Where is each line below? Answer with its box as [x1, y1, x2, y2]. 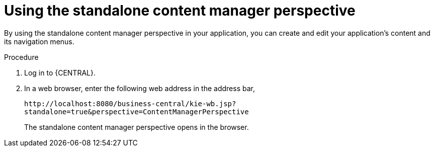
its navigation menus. [4, 37, 74, 46]
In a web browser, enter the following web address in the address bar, [24, 84, 255, 93]
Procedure [4, 52, 39, 61]
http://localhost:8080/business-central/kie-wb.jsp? [24, 99, 236, 108]
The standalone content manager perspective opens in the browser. [24, 122, 249, 131]
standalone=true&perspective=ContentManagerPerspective [24, 107, 249, 116]
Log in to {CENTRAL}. [24, 68, 96, 77]
